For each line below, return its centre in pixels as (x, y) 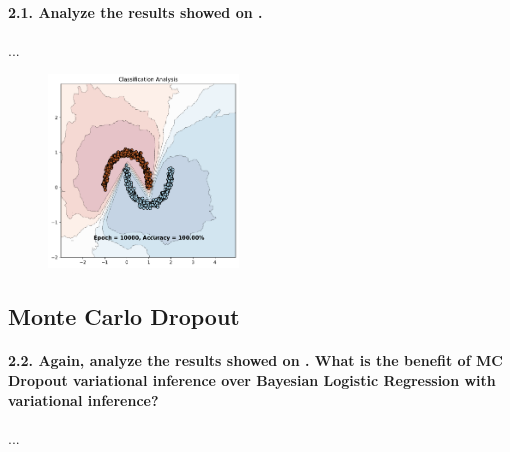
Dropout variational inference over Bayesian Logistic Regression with (252, 379)
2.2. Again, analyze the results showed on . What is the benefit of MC (255, 360)
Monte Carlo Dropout (124, 316)
